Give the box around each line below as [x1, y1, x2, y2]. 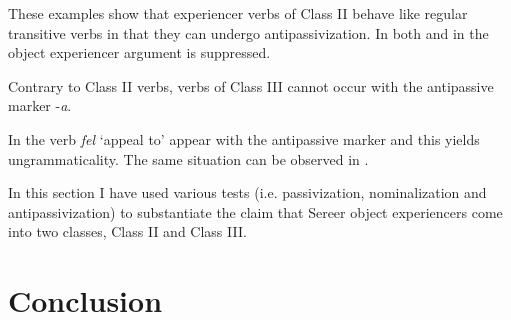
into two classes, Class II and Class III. [8, 221, 247, 242]
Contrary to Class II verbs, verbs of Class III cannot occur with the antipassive [8, 75, 494, 96]
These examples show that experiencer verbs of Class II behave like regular [8, 3, 468, 23]
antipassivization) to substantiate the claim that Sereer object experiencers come [8, 201, 503, 222]
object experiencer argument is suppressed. [8, 42, 271, 63]
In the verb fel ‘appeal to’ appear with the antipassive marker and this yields [8, 128, 480, 149]
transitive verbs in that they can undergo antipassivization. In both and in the [8, 22, 489, 43]
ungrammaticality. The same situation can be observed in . [8, 148, 369, 169]
